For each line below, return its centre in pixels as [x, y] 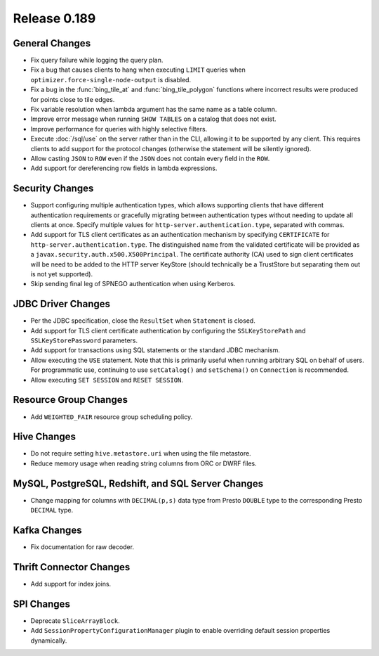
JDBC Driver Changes [62, 304]
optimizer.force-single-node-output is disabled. [111, 79]
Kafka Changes [47, 530]
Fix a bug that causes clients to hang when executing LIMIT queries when [138, 70]
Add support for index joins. [71, 584]
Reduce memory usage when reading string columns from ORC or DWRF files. [144, 463]
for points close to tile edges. [73, 99]
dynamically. [49, 641]
